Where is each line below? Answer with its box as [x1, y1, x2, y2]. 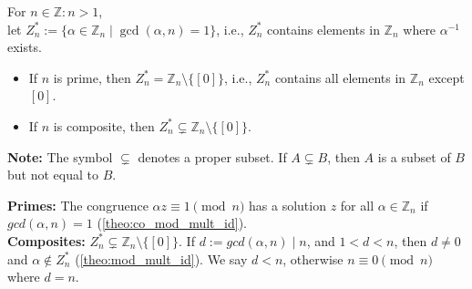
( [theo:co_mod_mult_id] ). [97, 213, 247, 232]
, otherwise [282, 249, 344, 268]
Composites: [7, 231, 86, 250]
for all [340, 195, 375, 214]
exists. [7, 37, 42, 57]
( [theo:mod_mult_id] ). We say [75, 249, 248, 268]
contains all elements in [274, 67, 406, 87]
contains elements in [267, 19, 380, 38]
